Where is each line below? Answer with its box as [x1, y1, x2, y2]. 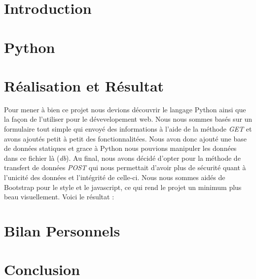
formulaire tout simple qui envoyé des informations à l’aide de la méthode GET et [4, 124, 252, 134]
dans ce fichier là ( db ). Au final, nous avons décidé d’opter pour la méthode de [4, 152, 241, 163]
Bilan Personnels [4, 221, 120, 240]
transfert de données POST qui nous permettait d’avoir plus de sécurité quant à [4, 162, 246, 173]
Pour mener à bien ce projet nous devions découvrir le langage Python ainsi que [4, 104, 246, 114]
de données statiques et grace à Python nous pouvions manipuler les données [4, 143, 237, 153]
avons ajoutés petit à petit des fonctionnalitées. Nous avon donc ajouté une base [4, 133, 247, 143]
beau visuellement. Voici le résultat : [4, 191, 114, 202]
